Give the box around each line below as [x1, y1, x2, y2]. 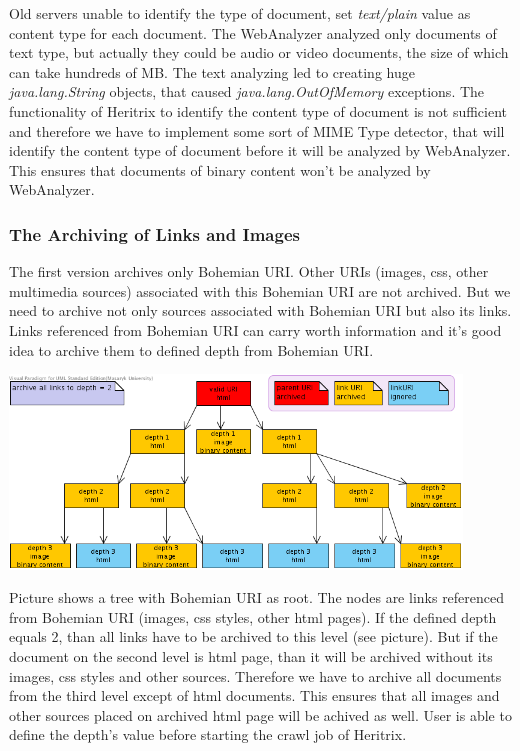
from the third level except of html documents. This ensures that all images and [9, 685, 500, 706]
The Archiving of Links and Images [9, 221, 300, 246]
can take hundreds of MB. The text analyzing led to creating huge [9, 61, 415, 82]
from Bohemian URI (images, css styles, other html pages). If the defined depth [9, 606, 497, 627]
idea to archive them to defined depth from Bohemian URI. [9, 339, 374, 360]
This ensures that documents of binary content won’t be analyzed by [9, 159, 431, 180]
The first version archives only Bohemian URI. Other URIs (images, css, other [9, 261, 489, 282]
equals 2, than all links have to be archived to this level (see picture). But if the [9, 626, 498, 647]
